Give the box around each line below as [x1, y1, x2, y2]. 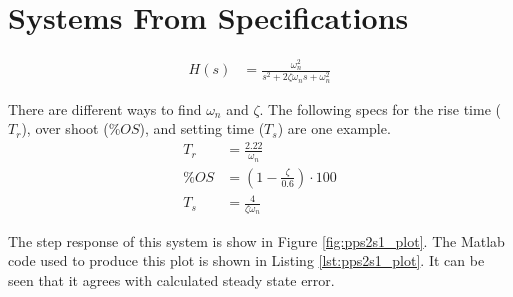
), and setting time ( [139, 118, 265, 139]
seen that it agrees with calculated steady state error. [8, 269, 335, 290]
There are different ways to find [8, 98, 202, 119]
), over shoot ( [21, 118, 109, 139]
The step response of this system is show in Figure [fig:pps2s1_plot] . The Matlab [8, 230, 505, 251]
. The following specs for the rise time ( [259, 98, 501, 119]
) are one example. [277, 118, 391, 139]
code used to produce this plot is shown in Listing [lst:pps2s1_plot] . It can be [8, 250, 485, 271]
